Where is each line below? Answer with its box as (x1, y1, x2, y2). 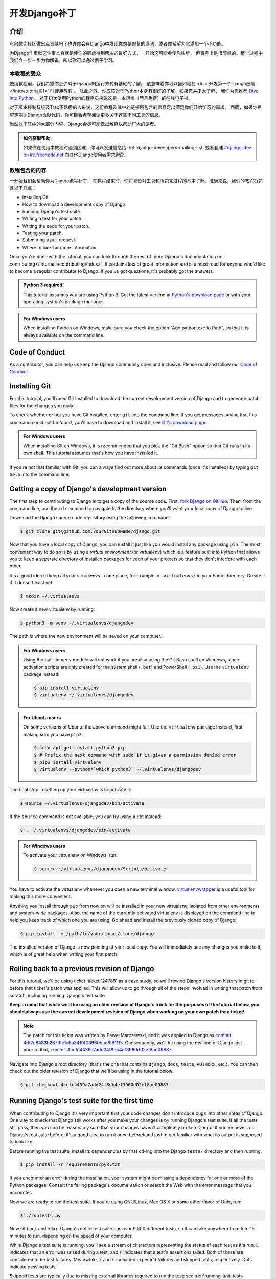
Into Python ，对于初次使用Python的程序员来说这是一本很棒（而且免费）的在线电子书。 (9, 95, 193, 101)
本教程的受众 (9, 70, 41, 77)
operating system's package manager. (23, 299, 104, 305)
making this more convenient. (9, 893, 72, 899)
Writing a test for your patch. (22, 215, 83, 222)
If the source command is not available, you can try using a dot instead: (9, 813, 162, 820)
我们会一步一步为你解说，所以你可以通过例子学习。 (9, 57, 117, 63)
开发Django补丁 (9, 8, 77, 19)
